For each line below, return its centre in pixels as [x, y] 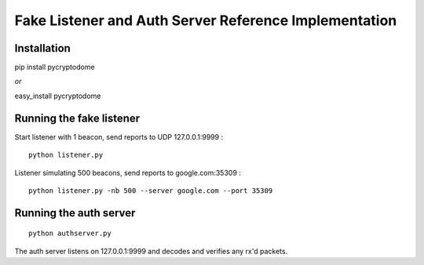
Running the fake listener [77, 118]
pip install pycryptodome [55, 67]
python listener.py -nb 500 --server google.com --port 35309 [151, 191]
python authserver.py [70, 234]
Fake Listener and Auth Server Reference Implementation [206, 20]
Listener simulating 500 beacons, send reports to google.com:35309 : [128, 172]
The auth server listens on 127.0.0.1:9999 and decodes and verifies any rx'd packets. [151, 251]
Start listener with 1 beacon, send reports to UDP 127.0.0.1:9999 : [119, 136]
